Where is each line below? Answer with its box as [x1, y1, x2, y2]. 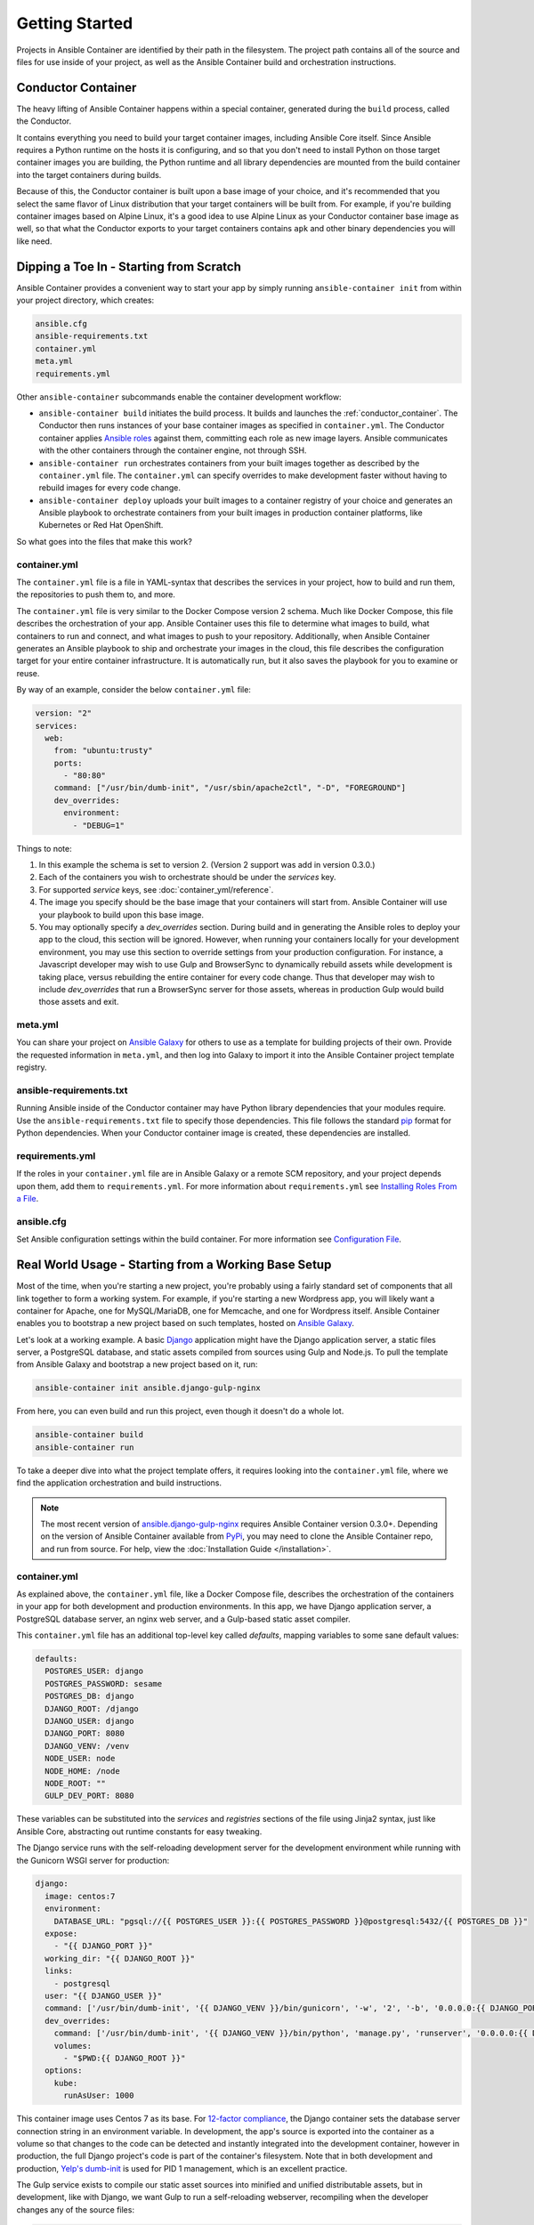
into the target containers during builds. [16, 169, 162, 180]
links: [44, 1966, 74, 1976]
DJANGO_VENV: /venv [44, 1741, 130, 1751]
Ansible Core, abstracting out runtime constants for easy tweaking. [16, 1825, 263, 1837]
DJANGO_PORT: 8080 [44, 1728, 125, 1739]
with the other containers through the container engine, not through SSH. [38, 445, 307, 456]
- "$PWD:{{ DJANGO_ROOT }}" [63, 2052, 186, 2063]
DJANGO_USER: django [44, 1716, 134, 1726]
